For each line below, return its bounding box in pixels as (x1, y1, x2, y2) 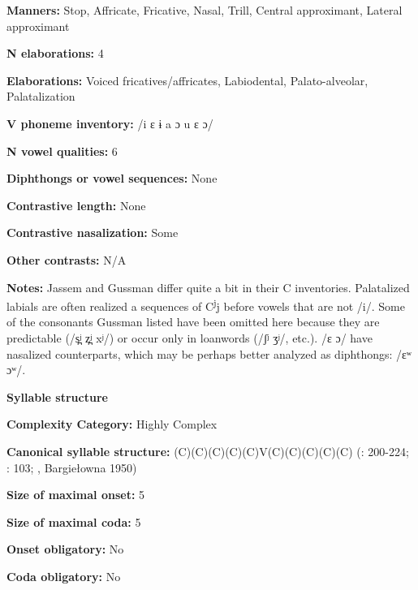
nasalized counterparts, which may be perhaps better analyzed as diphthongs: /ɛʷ (6, 345, 412, 362)
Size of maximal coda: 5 (6, 513, 141, 530)
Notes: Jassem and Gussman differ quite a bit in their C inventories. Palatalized (6, 278, 410, 295)
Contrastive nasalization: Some (6, 224, 179, 241)
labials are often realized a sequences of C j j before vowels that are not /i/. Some (6, 295, 405, 314)
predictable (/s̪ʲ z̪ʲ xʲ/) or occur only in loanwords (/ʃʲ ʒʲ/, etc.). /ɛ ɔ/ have (6, 329, 373, 346)
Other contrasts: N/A (6, 251, 127, 268)
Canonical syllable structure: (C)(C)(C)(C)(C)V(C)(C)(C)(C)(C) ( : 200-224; (6, 442, 409, 459)
